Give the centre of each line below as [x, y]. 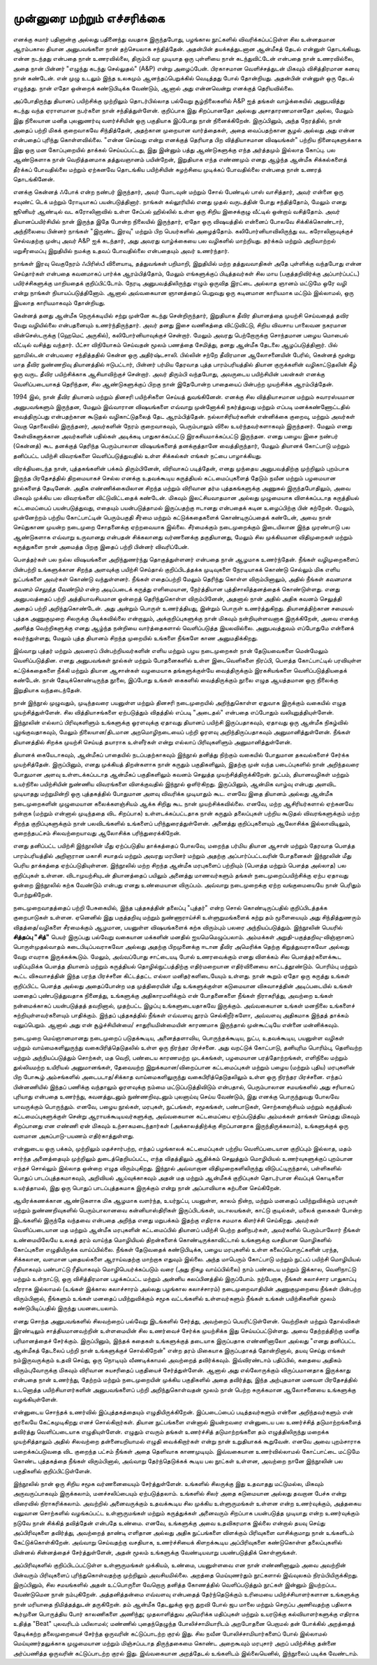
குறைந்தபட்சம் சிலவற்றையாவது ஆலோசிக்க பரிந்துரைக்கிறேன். [97, 833]
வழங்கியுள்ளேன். [36, 1399]
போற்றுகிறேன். [32, 894]
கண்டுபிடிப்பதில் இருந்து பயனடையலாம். [66, 1308]
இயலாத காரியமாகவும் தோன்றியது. [59, 302]
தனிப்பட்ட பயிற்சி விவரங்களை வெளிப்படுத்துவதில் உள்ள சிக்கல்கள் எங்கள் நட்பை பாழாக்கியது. [137, 455]
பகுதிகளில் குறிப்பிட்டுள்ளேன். [52, 1471]
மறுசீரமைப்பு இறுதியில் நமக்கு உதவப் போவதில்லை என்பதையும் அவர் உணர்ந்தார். [121, 250]
